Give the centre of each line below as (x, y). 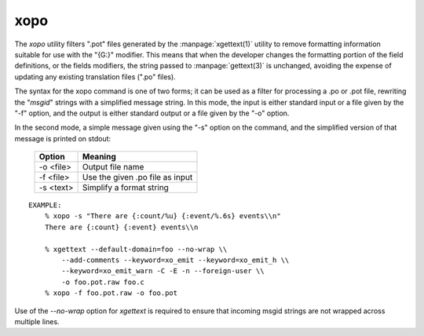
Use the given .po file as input (138, 177)
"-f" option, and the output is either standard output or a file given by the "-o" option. (152, 113)
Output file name (113, 167)
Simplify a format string (126, 188)
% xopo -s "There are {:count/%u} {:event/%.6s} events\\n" (163, 216)
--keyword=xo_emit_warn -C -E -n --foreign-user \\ (163, 271)
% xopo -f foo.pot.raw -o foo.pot (111, 293)
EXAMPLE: (45, 205)
